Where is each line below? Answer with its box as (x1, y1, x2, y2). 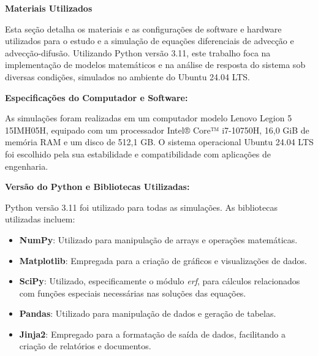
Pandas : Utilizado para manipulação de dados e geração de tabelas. (19, 307, 276, 320)
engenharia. (5, 159, 48, 172)
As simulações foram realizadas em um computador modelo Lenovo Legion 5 (5, 112, 292, 124)
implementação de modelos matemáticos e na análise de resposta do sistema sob (5, 58, 306, 71)
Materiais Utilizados (5, 2, 93, 14)
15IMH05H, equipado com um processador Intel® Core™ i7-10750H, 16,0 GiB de (5, 123, 309, 136)
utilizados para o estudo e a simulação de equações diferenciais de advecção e (5, 34, 294, 47)
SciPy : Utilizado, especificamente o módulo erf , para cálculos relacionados (19, 275, 300, 287)
